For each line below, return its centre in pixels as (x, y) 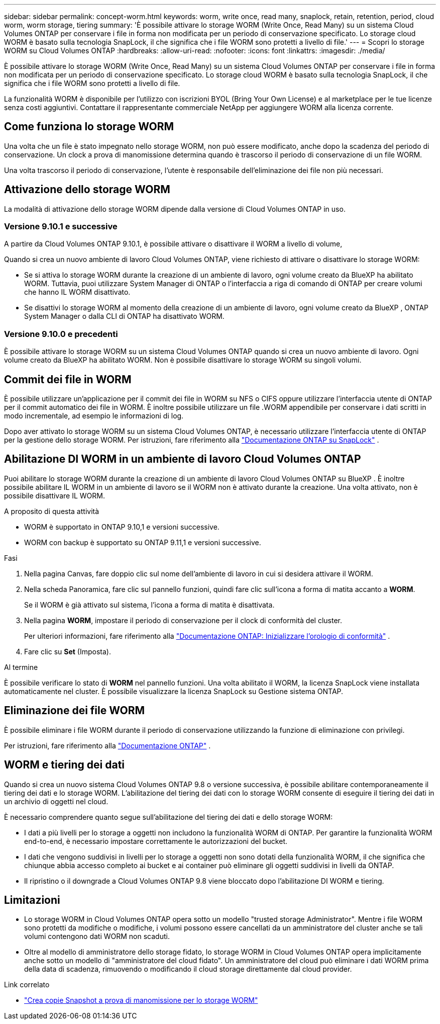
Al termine (21, 667)
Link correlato (27, 985)
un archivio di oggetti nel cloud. (56, 801)
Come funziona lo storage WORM (89, 127)
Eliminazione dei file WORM (75, 711)
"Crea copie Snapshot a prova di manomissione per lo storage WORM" (141, 1000)
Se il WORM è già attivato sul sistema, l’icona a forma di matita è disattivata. (149, 605)
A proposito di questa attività (52, 511)
